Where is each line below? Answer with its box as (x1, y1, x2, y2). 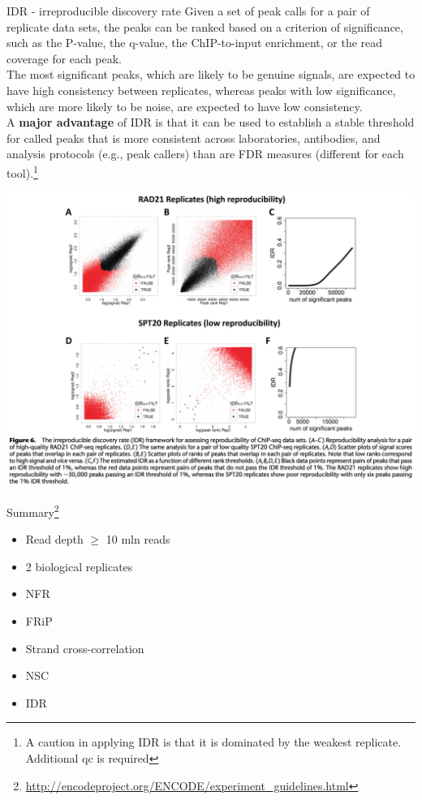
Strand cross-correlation (25, 639, 144, 656)
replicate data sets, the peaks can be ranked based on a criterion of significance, (6, 18, 403, 35)
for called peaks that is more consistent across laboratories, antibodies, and (6, 129, 381, 146)
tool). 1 (6, 161, 38, 181)
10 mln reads (105, 531, 170, 548)
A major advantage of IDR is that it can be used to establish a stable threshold (6, 114, 415, 131)
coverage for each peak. (6, 49, 123, 67)
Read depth (25, 531, 84, 548)
